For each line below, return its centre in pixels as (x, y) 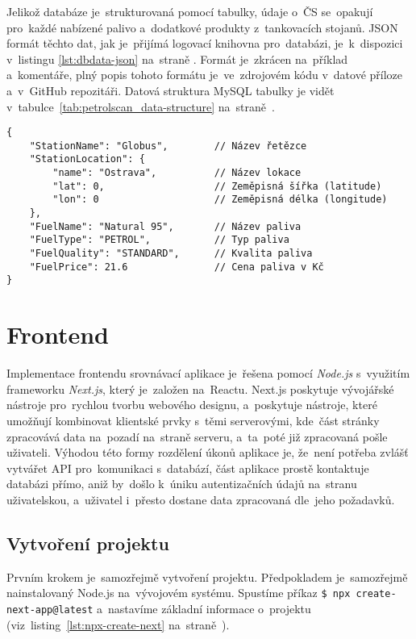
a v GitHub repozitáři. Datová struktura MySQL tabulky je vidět (171, 90)
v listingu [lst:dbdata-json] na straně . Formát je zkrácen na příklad (177, 58)
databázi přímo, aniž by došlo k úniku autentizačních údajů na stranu (182, 484)
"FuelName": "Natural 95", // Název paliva (165, 226)
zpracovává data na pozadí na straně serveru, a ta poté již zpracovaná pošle (197, 436)
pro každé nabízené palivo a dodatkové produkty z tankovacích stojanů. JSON (202, 27)
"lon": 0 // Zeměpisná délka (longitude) (220, 200)
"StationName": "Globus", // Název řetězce (168, 146)
